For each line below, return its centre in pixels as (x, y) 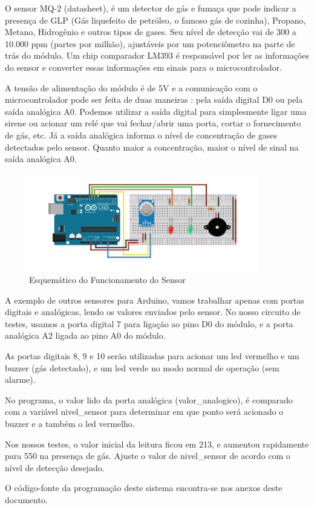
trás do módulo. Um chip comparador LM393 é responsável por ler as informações (157, 55)
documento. (26, 499)
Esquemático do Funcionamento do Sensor (107, 279)
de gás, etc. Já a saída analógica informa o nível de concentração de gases (141, 135)
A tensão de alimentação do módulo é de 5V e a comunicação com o (131, 87)
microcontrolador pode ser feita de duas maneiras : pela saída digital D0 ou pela (154, 99)
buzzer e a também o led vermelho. (70, 423)
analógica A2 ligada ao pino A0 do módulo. (85, 335)
